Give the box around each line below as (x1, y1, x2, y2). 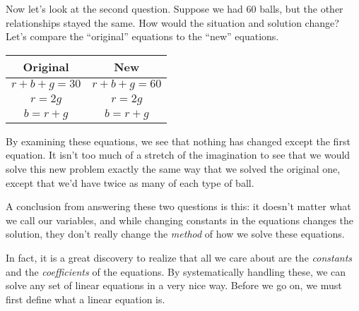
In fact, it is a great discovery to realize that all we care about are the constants (6, 250, 353, 264)
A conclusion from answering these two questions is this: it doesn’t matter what (6, 199, 351, 214)
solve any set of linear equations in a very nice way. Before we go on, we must (6, 278, 342, 293)
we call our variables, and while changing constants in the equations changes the (6, 212, 353, 227)
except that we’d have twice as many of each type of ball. (6, 175, 254, 190)
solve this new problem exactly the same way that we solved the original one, (6, 161, 341, 176)
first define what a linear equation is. (6, 291, 165, 306)
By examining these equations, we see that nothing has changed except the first (6, 133, 351, 148)
